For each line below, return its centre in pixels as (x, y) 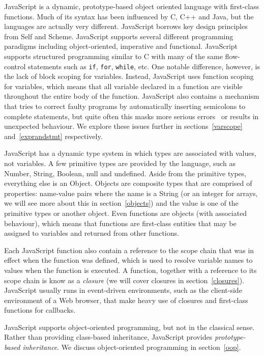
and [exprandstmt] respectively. (53, 136)
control (15, 66)
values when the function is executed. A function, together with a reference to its (130, 270)
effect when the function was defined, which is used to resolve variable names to (128, 260)
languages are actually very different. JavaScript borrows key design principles (126, 26)
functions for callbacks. (40, 310)
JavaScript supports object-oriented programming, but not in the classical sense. (129, 327)
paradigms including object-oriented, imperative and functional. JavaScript (121, 46)
